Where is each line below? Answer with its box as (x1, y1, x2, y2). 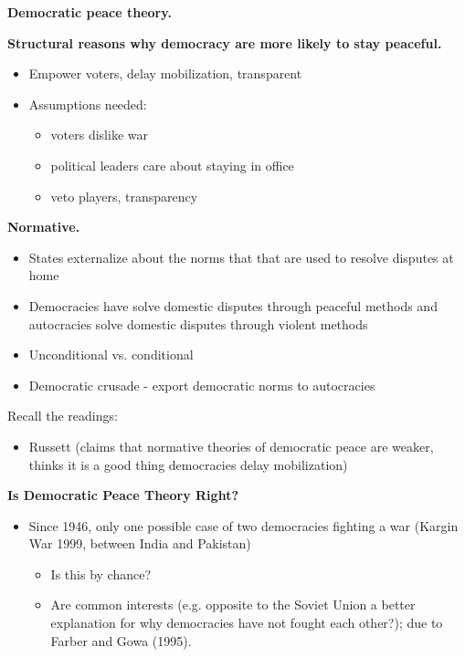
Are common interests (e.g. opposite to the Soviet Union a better (50, 595, 416, 614)
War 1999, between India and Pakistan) (28, 534, 251, 553)
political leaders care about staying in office (50, 155, 294, 174)
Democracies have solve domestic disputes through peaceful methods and (28, 296, 438, 315)
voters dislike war (50, 125, 148, 144)
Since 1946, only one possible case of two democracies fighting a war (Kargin (28, 516, 459, 535)
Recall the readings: (7, 406, 118, 425)
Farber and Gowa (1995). (50, 631, 192, 650)
